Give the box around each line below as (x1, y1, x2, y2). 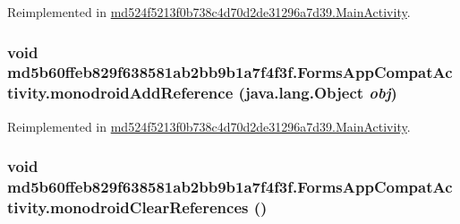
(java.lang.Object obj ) (238, 82, 397, 104)
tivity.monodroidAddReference (7, 82, 234, 104)
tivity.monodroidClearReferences (7, 196, 249, 219)
